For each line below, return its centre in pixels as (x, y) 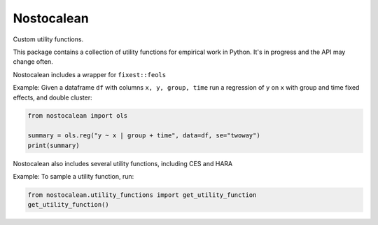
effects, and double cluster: (52, 97)
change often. (33, 62)
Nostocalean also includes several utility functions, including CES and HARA (123, 163)
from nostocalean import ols (78, 116)
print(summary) (54, 145)
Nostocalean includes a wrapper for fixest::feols (90, 74)
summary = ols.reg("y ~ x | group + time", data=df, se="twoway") (144, 136)
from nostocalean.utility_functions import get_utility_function (142, 195)
